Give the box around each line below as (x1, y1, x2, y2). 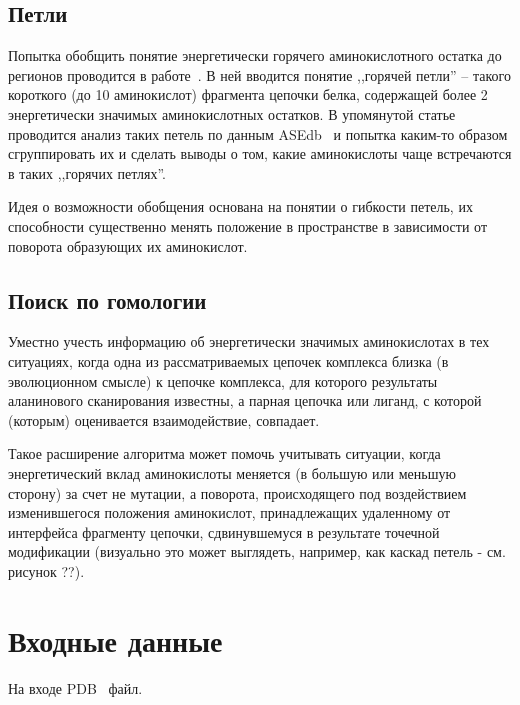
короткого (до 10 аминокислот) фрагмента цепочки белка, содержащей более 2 (8, 84, 488, 105)
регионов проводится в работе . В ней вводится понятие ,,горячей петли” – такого (8, 64, 511, 85)
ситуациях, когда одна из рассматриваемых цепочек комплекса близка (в (8, 350, 449, 371)
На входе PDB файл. (8, 677, 143, 698)
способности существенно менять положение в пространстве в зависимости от (8, 215, 487, 236)
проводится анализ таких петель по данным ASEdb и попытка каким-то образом (8, 123, 508, 144)
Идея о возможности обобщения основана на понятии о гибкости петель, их (8, 196, 473, 217)
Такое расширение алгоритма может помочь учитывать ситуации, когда (8, 443, 441, 464)
